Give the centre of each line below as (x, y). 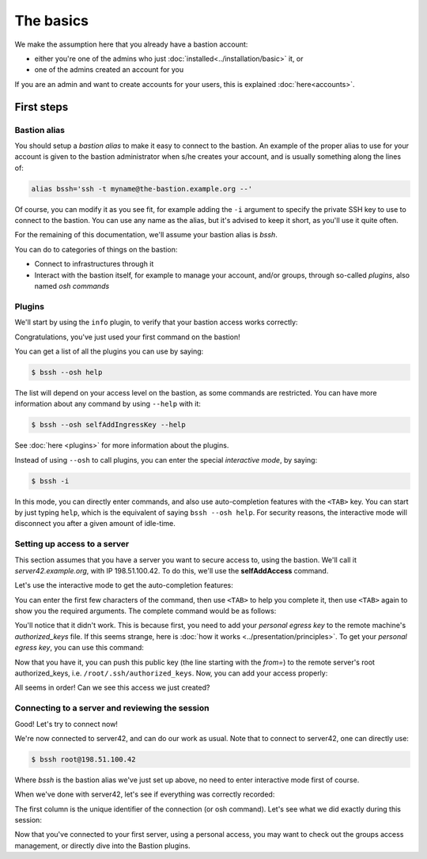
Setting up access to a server (72, 544)
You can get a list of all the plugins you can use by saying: (109, 351)
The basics (52, 21)
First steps (42, 107)
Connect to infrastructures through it (94, 264)
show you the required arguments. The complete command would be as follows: (145, 611)
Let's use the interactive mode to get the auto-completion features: (124, 585)
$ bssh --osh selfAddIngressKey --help (108, 425)
